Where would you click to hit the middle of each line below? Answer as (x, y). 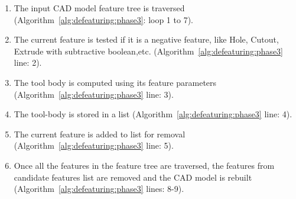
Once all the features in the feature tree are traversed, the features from (144, 165)
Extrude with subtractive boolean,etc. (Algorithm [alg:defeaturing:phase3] (148, 51)
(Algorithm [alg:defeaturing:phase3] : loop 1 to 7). (103, 19)
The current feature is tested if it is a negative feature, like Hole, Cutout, (146, 39)
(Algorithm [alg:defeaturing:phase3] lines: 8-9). (99, 189)
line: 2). (28, 62)
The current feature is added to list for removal (100, 134)
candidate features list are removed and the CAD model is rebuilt (133, 177)
